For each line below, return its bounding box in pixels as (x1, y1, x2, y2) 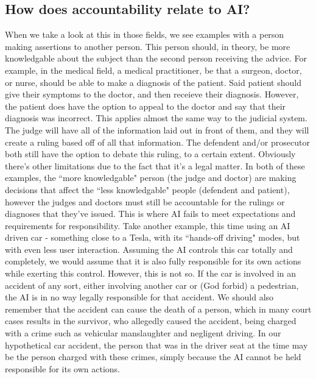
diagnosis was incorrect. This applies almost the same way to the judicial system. (5, 112, 307, 124)
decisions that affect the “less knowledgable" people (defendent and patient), (5, 183, 290, 196)
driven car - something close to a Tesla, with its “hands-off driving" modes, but (5, 231, 300, 244)
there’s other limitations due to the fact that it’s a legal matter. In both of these (5, 159, 305, 172)
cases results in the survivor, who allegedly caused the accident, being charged (5, 314, 297, 327)
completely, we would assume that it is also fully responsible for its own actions (5, 255, 301, 267)
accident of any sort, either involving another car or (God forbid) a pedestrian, (5, 278, 299, 291)
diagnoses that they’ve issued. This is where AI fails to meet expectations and (5, 207, 296, 220)
